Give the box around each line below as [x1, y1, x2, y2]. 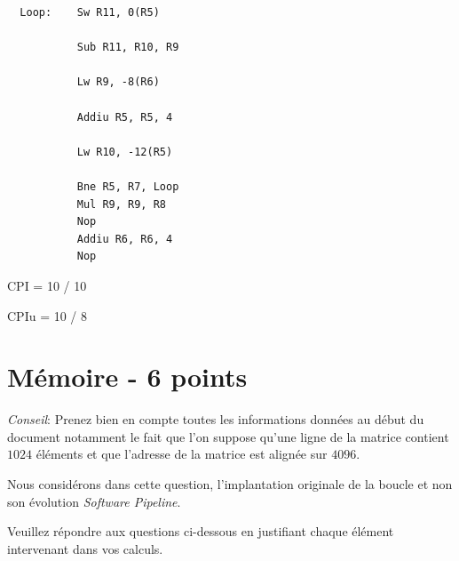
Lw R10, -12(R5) [76, 145, 173, 158]
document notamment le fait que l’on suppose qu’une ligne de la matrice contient [7, 427, 449, 445]
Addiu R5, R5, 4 [76, 110, 173, 124]
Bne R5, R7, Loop [76, 180, 179, 193]
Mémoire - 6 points [7, 358, 248, 395]
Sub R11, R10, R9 [76, 41, 179, 54]
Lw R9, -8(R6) [76, 76, 160, 89]
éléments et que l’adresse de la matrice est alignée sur [36, 445, 328, 463]
